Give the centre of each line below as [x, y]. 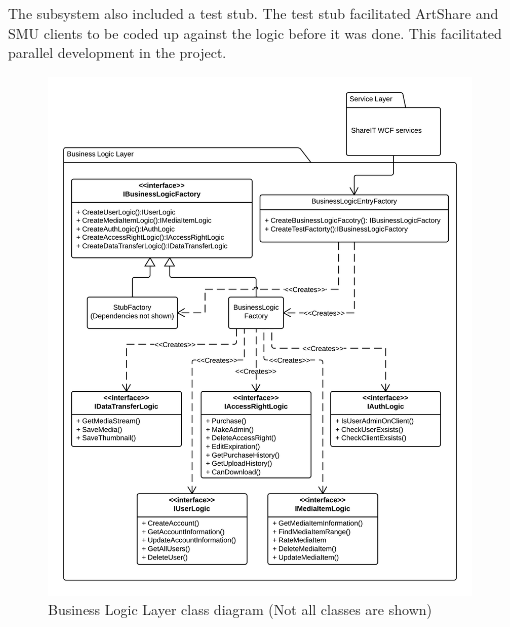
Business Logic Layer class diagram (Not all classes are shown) [240, 609]
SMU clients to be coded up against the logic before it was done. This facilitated [255, 32]
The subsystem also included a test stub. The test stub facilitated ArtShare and [253, 13]
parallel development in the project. [117, 52]
